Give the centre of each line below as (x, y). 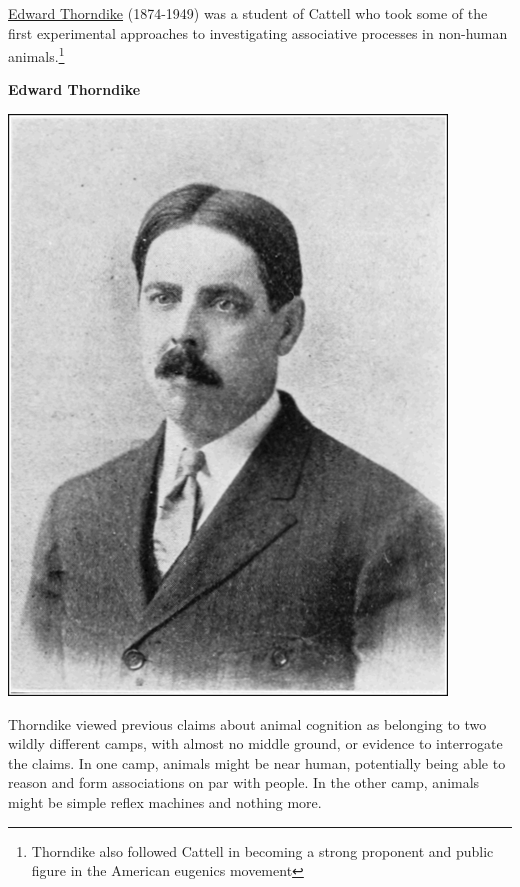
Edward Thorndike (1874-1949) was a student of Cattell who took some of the (248, 13)
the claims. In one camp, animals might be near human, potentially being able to (257, 762)
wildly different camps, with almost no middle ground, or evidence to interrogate (255, 743)
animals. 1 (36, 54)
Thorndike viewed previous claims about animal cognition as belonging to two (247, 723)
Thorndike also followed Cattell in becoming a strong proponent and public (262, 850)
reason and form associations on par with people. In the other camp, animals (244, 782)
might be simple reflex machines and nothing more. (165, 802)
